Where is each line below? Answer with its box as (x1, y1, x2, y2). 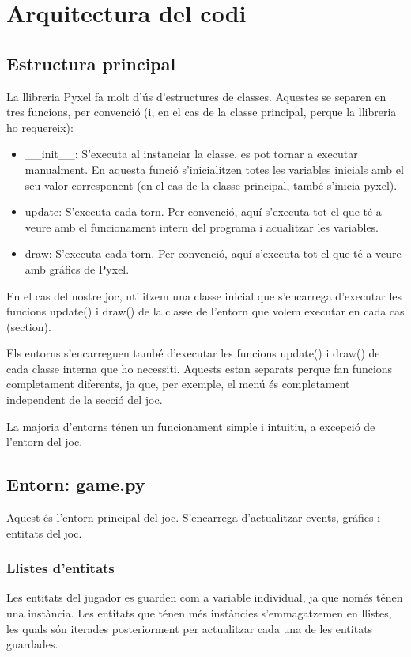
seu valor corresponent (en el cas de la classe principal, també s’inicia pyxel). (25, 176, 398, 193)
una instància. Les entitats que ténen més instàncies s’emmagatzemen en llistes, (6, 605, 392, 621)
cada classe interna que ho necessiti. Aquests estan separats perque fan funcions (6, 360, 393, 376)
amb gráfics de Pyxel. (25, 260, 130, 277)
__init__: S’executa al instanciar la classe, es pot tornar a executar (25, 145, 358, 162)
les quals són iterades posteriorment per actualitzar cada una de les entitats (6, 620, 373, 636)
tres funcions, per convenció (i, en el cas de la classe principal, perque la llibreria (6, 104, 397, 120)
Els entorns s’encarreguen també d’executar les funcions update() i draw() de (6, 345, 380, 361)
